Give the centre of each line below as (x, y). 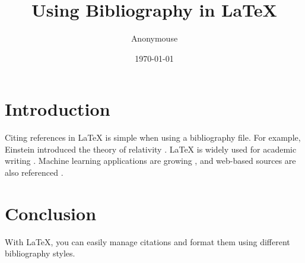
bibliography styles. (40, 253)
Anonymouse (154, 38)
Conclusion (51, 213)
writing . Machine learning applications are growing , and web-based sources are (150, 161)
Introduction (58, 109)
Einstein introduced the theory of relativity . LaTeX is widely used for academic (151, 149)
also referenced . (34, 172)
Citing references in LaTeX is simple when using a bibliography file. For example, (153, 137)
